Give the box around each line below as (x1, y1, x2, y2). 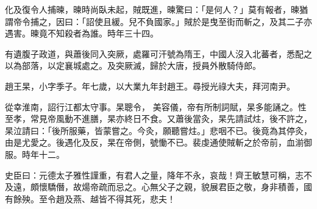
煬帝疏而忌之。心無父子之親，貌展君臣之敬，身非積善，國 (81, 180, 312, 193)
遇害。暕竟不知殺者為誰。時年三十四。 (5, 27, 158, 40)
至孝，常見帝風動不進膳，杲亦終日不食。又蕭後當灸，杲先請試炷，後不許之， (5, 112, 312, 125)
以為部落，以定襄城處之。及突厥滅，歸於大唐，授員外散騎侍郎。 (5, 59, 261, 72)
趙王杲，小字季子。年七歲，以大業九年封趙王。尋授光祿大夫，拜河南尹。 (5, 79, 295, 92)
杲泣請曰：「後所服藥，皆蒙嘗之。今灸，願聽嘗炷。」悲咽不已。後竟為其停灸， (5, 124, 312, 136)
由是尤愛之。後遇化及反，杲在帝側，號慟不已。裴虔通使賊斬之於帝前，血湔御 (5, 136, 312, 149)
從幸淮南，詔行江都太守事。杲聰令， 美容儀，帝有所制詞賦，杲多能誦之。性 (5, 100, 307, 113)
